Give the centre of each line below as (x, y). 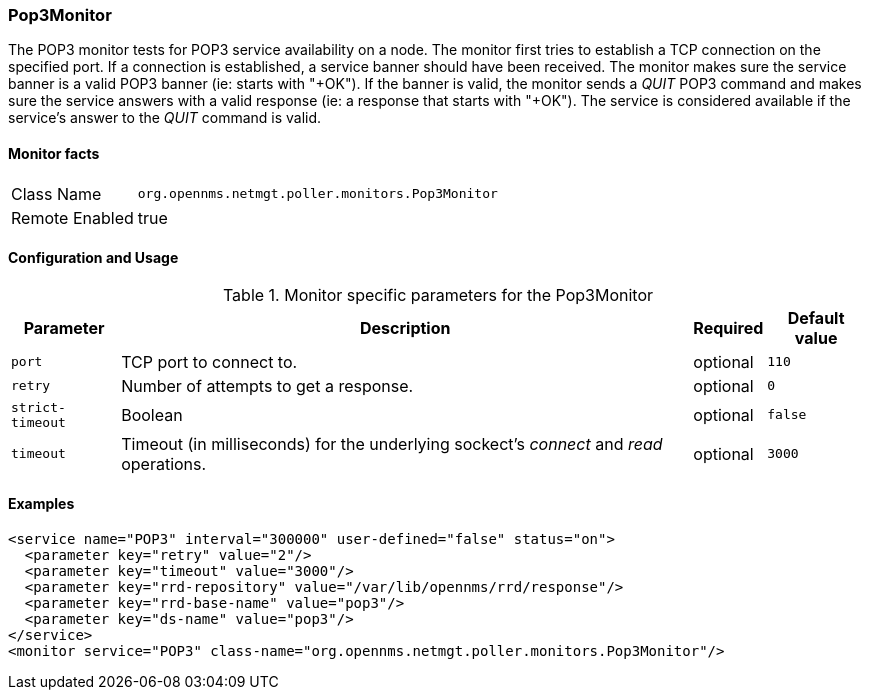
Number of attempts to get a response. (267, 385)
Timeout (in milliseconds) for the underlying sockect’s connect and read (392, 443)
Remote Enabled (72, 217)
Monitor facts (54, 153)
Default (816, 317)
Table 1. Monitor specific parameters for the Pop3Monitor (438, 294)
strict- (38, 407)
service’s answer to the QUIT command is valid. (165, 118)
